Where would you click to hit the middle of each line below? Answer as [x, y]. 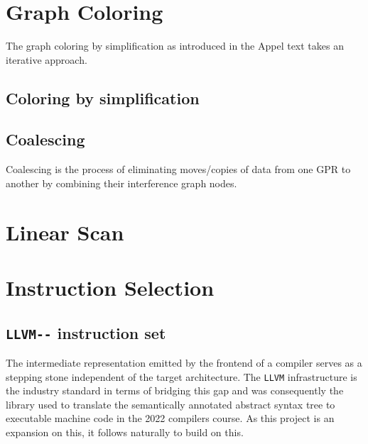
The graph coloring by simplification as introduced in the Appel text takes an [175, 46]
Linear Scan [65, 232]
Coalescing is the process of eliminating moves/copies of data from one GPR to [178, 169]
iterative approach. [47, 59]
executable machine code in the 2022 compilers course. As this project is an [170, 418]
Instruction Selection [110, 288]
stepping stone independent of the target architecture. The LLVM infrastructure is [182, 376]
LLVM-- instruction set [86, 332]
